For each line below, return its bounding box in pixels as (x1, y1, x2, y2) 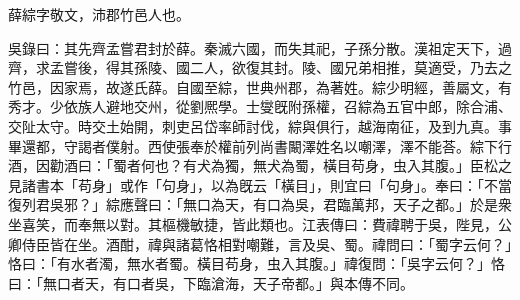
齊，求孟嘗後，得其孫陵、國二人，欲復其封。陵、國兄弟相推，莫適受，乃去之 (8, 57, 512, 78)
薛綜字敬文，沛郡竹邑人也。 (8, 4, 190, 24)
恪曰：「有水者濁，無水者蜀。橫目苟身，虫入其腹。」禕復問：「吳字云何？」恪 (8, 253, 505, 274)
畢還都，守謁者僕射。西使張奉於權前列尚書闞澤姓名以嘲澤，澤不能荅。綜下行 (8, 135, 512, 156)
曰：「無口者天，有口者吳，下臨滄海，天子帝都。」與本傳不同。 (8, 272, 414, 293)
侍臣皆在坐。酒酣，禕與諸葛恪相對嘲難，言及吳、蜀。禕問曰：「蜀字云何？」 (21, 233, 512, 254)
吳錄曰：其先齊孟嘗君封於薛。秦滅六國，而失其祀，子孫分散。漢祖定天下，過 (8, 37, 512, 58)
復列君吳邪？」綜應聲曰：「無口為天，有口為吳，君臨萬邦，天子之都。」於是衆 (8, 194, 512, 215)
